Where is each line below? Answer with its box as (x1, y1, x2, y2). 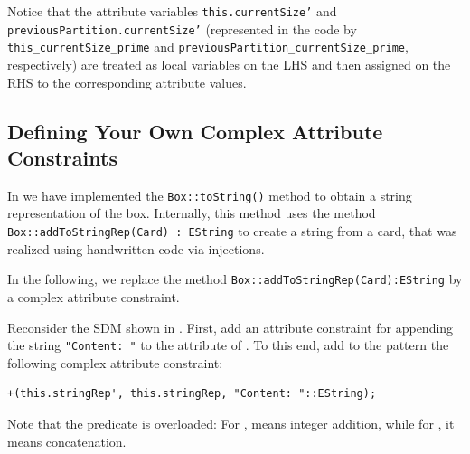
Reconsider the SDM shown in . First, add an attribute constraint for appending (7, 317, 454, 336)
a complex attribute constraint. (7, 287, 180, 306)
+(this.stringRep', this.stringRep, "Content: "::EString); (7, 387, 377, 401)
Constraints (7, 143, 117, 171)
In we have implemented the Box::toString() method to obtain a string (7, 185, 412, 204)
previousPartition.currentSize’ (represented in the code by (7, 19, 357, 38)
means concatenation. (7, 431, 127, 450)
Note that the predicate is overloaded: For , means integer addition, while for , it (7, 413, 455, 432)
